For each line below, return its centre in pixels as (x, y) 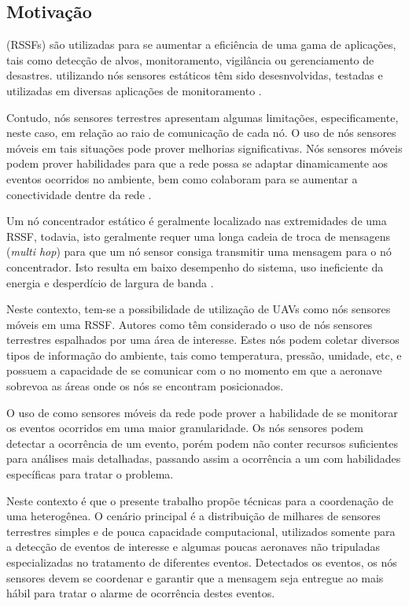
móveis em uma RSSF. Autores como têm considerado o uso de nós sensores (190, 324)
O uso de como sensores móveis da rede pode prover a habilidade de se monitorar (202, 412)
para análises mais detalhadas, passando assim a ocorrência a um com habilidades (204, 458)
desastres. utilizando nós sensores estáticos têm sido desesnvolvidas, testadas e (195, 75)
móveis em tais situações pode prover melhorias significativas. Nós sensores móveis (204, 148)
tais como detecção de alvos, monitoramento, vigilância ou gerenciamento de (190, 59)
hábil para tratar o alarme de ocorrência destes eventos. (141, 593)
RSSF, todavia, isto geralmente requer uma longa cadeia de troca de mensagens (199, 236)
